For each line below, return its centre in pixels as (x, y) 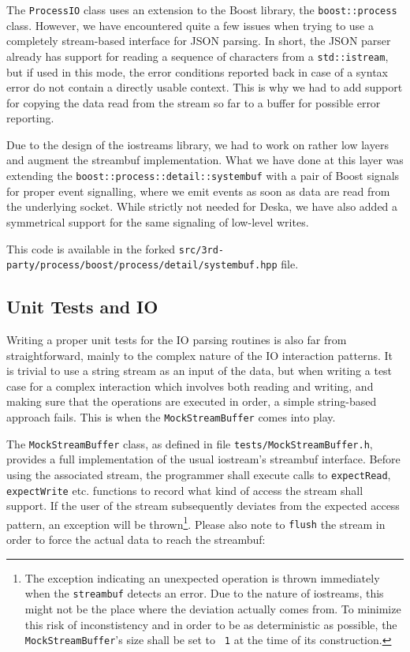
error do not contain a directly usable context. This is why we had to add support (205, 87)
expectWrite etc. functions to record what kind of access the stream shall (185, 490)
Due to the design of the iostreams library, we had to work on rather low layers (198, 144)
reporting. (30, 118)
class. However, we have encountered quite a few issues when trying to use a (190, 25)
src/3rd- (201, 250)
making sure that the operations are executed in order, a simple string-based (192, 401)
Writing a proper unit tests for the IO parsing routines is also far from (177, 340)
